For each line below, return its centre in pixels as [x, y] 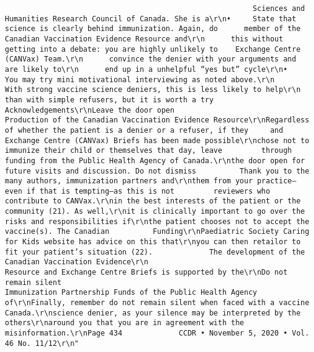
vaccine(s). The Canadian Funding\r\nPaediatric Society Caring [157, 232]
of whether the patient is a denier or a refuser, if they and [144, 130]
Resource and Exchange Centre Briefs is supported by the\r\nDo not [146, 273]
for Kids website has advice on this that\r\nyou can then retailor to [153, 242]
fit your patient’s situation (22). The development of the [155, 252]
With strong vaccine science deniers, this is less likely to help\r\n [153, 90]
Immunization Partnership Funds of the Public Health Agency [131, 293]
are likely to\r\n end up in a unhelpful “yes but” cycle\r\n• [146, 69]
